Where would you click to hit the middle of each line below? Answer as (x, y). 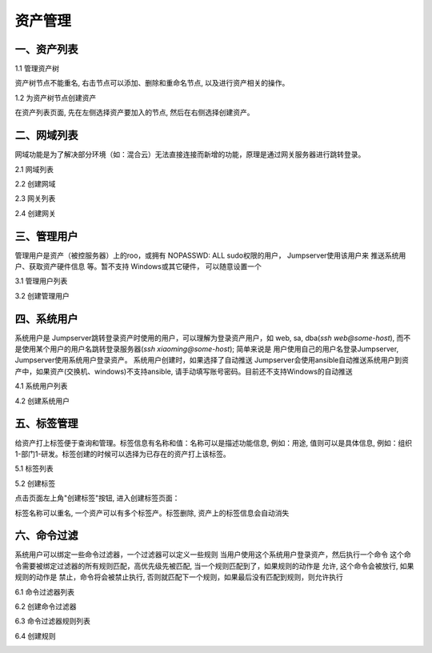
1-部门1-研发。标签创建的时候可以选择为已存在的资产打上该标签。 (123, 454)
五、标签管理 (46, 424)
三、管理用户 (46, 236)
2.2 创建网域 (35, 183)
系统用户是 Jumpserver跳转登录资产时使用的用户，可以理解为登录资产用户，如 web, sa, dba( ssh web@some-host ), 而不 (213, 338)
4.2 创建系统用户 (42, 401)
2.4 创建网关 (35, 213)
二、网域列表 (46, 136)
